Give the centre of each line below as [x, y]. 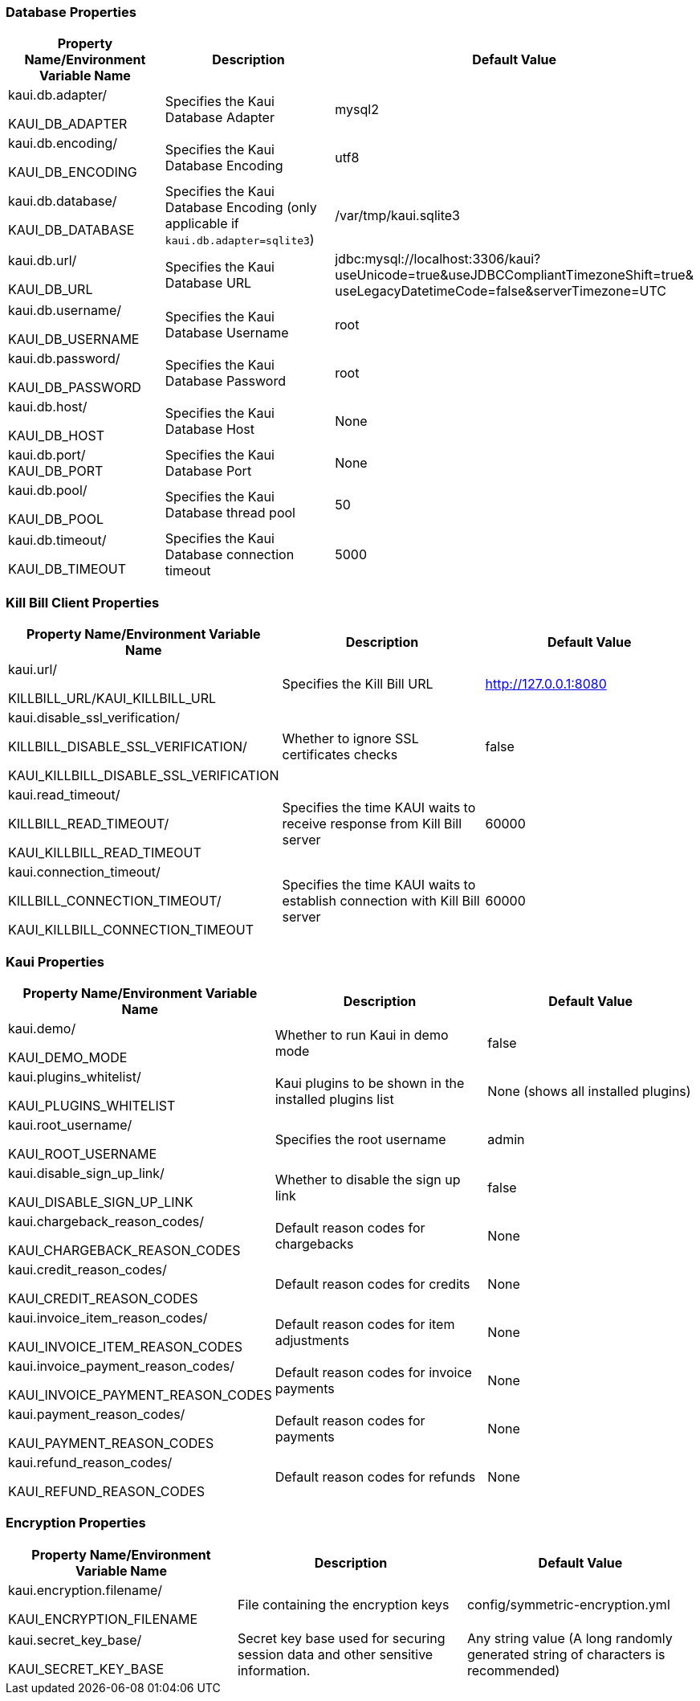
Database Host [210, 429]
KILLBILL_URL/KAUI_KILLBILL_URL [112, 699]
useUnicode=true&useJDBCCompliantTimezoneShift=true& [514, 275]
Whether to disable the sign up [368, 1179]
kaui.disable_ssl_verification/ [94, 718]
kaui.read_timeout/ [64, 795]
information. [274, 1670]
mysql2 [357, 110]
